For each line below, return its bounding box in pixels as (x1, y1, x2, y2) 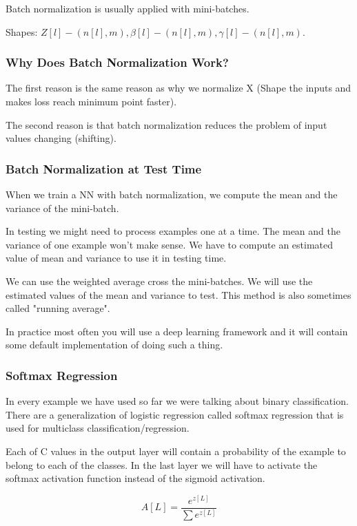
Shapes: (6, 24, 38, 39)
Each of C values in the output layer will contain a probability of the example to (6, 443, 346, 458)
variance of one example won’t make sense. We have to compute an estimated (6, 237, 334, 251)
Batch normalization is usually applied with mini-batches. (6, 1, 249, 15)
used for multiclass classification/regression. (6, 421, 190, 435)
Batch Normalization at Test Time (6, 160, 202, 177)
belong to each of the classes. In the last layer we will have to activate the (6, 457, 318, 472)
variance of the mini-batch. (6, 200, 119, 215)
